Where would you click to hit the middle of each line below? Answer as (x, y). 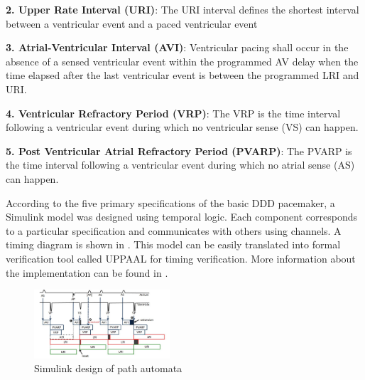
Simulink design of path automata (108, 368)
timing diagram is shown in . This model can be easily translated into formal (173, 244)
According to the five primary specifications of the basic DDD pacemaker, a (170, 202)
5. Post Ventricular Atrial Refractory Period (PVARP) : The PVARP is (179, 151)
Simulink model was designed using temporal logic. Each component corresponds (181, 217)
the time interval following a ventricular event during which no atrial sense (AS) (180, 165)
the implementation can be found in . (87, 272)
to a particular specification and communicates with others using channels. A (174, 230)
